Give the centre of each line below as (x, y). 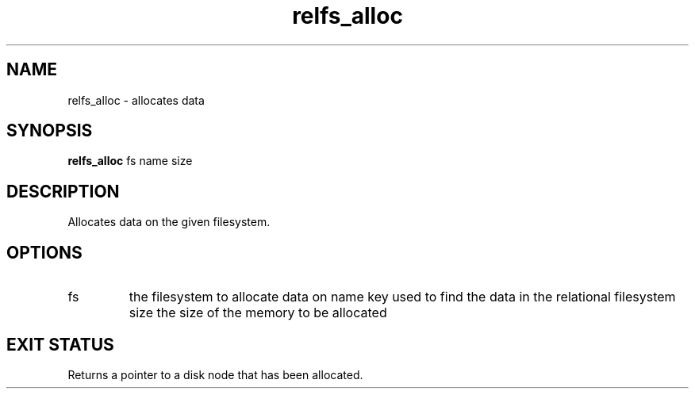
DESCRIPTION (63, 191)
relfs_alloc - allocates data (136, 100)
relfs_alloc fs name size (130, 161)
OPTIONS (44, 252)
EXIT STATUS (60, 344)
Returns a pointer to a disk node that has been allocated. (215, 374)
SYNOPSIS (50, 131)
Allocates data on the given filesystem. (169, 222)
